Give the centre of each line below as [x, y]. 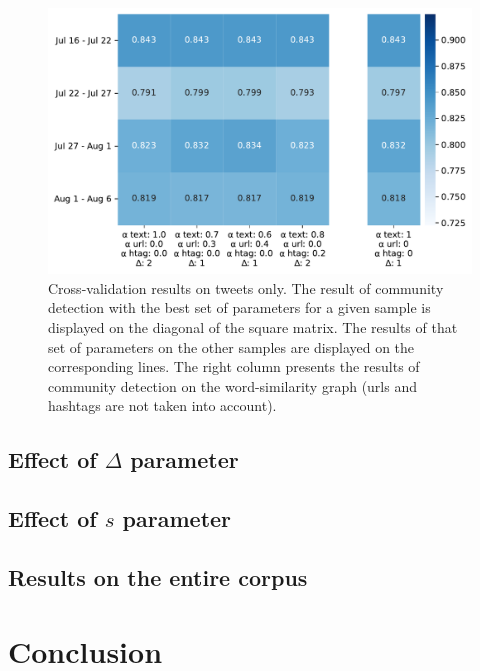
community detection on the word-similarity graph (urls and [232, 385]
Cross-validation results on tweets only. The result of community [246, 287]
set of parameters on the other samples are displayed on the [231, 346]
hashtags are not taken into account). [162, 405]
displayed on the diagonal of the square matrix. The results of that [253, 327]
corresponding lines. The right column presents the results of [234, 366]
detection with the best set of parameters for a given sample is [239, 307]
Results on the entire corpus [158, 576]
